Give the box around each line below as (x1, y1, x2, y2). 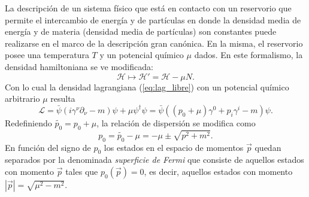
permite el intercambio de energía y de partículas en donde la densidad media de (5, 13, 301, 26)
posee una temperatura (5, 49, 89, 61)
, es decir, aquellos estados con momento (144, 165, 293, 177)
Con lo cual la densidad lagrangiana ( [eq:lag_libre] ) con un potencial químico (5, 80, 289, 93)
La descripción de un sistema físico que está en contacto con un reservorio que (5, 2, 292, 14)
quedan (255, 141, 281, 153)
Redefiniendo (5, 116, 52, 129)
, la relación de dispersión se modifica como (96, 116, 256, 129)
